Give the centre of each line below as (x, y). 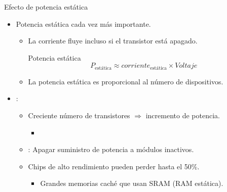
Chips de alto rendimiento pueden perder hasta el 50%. (114, 166)
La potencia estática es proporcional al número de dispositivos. (126, 81)
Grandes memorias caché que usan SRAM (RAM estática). (132, 183)
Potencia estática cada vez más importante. (83, 23)
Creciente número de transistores (79, 115)
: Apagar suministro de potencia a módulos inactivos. (111, 149)
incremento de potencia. (183, 115)
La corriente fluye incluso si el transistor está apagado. (113, 41)
